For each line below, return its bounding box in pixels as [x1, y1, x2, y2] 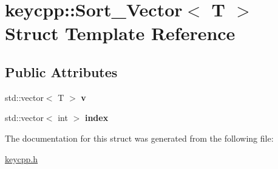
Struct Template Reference [5, 21, 236, 46]
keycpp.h [5, 152, 38, 165]
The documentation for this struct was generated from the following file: [5, 131, 274, 144]
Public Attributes [5, 62, 118, 81]
